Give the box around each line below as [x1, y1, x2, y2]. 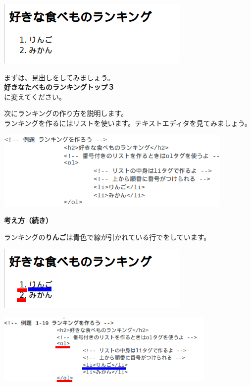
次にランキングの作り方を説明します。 [4, 108, 128, 118]
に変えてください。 [4, 91, 66, 102]
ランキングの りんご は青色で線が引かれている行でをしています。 [4, 231, 211, 242]
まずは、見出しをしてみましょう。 [4, 72, 114, 82]
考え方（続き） [4, 215, 52, 225]
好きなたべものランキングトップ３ [4, 82, 115, 92]
